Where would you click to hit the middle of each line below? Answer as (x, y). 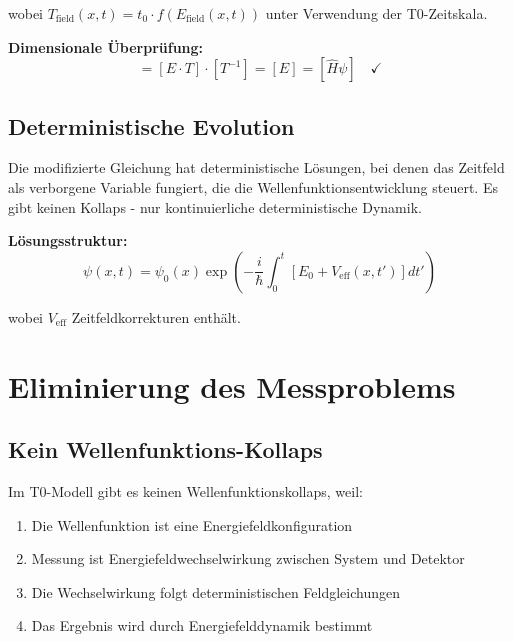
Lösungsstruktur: (68, 240)
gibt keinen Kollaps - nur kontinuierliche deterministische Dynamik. (215, 206)
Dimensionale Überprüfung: (106, 46)
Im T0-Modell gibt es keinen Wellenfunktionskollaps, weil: (185, 490)
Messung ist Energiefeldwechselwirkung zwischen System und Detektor (248, 558)
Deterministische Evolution (151, 125)
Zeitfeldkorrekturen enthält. (156, 316)
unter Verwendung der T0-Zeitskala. (376, 13)
